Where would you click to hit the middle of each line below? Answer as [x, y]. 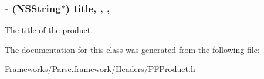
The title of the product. [49, 30]
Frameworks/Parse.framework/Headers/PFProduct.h [100, 69]
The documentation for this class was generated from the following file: [132, 49]
